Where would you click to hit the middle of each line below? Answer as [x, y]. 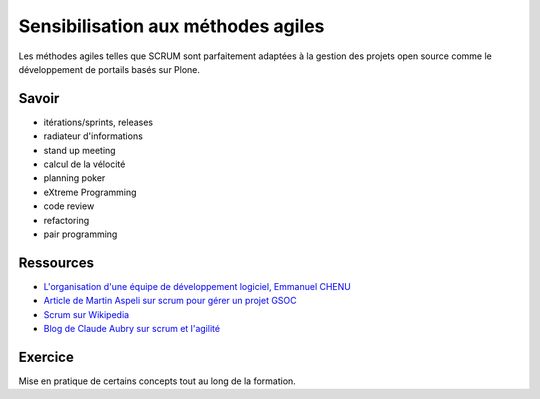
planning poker [74, 178]
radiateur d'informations [93, 136]
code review [69, 206]
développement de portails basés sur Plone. [109, 69]
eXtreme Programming [90, 192]
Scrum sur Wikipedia [86, 314]
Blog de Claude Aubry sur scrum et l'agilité [131, 329]
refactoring [66, 220]
